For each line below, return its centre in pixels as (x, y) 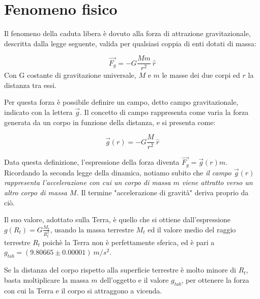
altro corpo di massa (36, 192)
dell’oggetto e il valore (134, 279)
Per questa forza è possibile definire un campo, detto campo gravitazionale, (121, 102)
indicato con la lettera (38, 112)
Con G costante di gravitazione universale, (70, 75)
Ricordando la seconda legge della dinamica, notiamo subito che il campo (118, 172)
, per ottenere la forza (215, 279)
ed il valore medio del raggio (192, 229)
